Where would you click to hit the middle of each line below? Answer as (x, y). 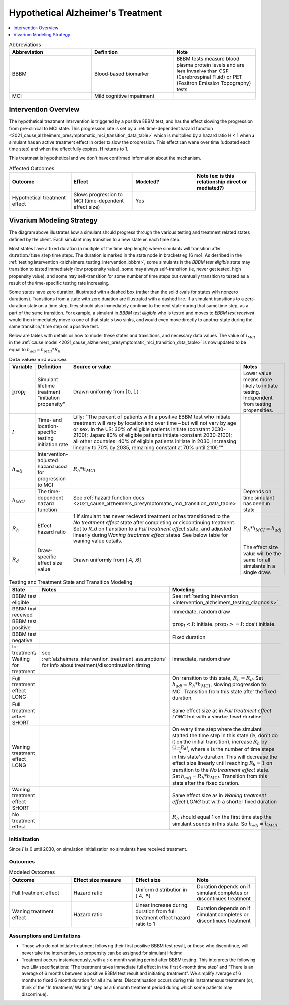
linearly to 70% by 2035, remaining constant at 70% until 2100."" (148, 448)
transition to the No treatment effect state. (221, 770)
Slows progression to (98, 194)
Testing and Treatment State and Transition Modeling (71, 582)
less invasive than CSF (202, 71)
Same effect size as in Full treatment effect (222, 710)
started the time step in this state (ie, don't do (225, 735)
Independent (258, 398)
